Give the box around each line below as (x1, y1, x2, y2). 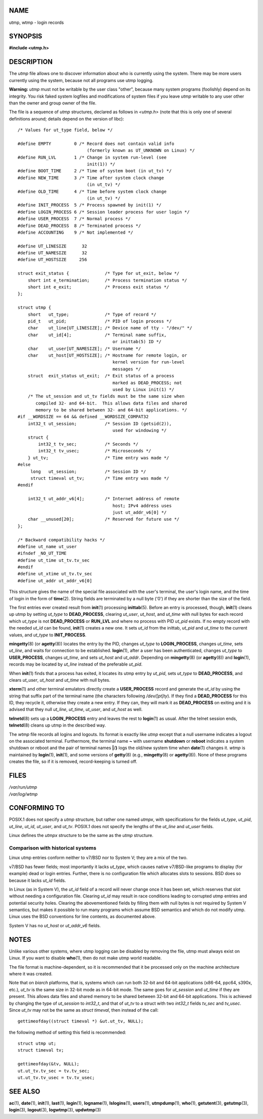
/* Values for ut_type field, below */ (18, 127, 113, 133)
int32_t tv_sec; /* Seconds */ (38, 442, 139, 447)
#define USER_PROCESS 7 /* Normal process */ (18, 216, 131, 222)
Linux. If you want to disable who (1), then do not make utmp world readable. (9, 955, 162, 961)
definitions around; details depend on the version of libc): (9, 116, 124, 122)
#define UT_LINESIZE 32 (18, 243, 87, 249)
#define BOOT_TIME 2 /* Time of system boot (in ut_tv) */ (18, 168, 172, 174)
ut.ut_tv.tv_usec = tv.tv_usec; (18, 1075, 95, 1080)
